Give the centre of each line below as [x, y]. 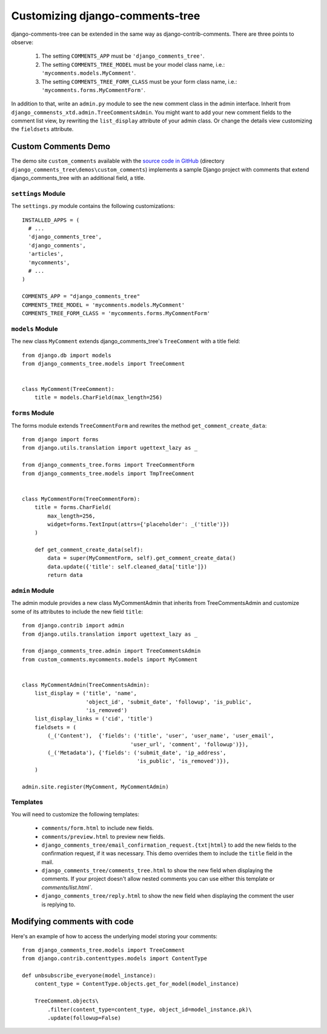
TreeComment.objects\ [67, 1001]
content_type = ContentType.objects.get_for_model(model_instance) [137, 984]
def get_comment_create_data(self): [89, 550]
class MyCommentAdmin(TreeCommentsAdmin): [86, 685]
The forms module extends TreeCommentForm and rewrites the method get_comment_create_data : [139, 425]
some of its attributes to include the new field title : [77, 612]
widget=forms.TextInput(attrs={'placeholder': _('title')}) [138, 524]
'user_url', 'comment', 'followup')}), [190, 744]
